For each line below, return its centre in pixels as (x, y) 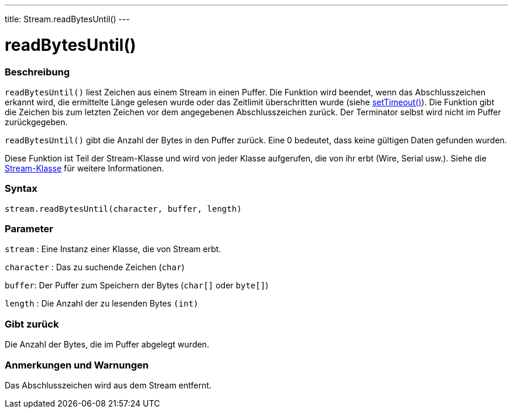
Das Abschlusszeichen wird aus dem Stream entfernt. (108, 385)
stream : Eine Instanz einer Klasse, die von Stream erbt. (113, 249)
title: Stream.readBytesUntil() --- (67, 19)
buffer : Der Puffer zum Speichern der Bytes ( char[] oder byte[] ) (137, 285)
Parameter (29, 229)
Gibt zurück (32, 324)
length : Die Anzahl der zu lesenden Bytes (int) (102, 304)
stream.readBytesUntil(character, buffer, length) (123, 209)
